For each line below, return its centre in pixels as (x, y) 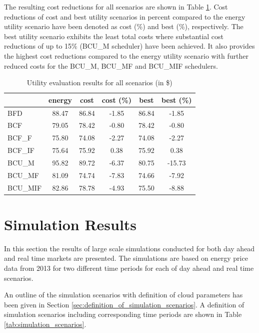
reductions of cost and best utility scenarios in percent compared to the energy (125, 16)
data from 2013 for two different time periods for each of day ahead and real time (129, 268)
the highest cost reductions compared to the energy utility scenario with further (126, 55)
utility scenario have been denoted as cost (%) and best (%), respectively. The (124, 26)
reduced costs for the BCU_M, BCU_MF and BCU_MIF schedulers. (111, 65)
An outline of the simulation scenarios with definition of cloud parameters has (123, 295)
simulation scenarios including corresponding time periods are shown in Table (123, 314)
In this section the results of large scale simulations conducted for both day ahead (129, 248)
